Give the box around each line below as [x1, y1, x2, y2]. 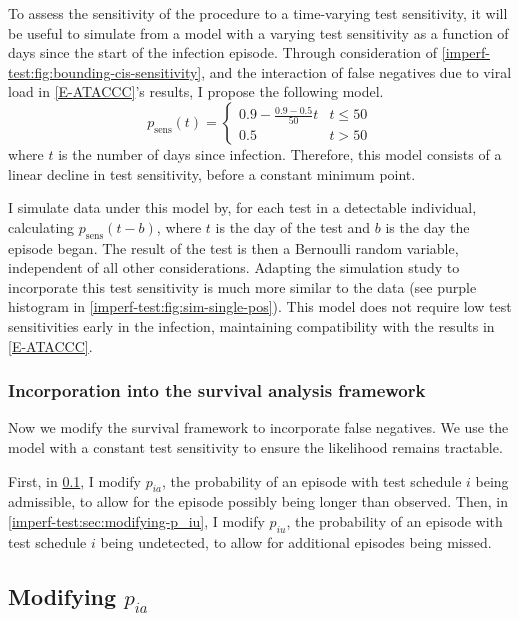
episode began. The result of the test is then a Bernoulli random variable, [8, 237, 459, 258]
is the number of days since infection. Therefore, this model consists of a [58, 143, 502, 164]
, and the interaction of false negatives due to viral [201, 61, 512, 82]
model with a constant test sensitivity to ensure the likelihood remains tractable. [8, 436, 503, 457]
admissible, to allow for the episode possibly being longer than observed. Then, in [8, 491, 508, 512]
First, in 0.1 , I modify [8, 470, 141, 491]
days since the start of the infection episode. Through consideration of [8, 42, 438, 63]
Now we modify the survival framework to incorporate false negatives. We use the [8, 417, 509, 438]
